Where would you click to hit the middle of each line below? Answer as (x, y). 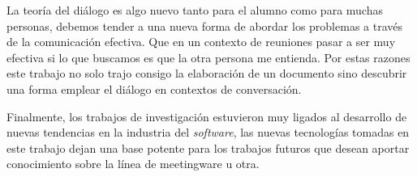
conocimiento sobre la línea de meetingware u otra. (133, 164)
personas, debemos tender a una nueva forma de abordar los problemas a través (204, 25)
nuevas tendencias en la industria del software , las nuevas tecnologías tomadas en (208, 132)
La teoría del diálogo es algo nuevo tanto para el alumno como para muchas (195, 10)
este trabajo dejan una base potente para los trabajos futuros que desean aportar (208, 147)
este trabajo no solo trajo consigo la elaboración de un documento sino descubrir (207, 73)
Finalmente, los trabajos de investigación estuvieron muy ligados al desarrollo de (207, 116)
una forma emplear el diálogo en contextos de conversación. (154, 88)
